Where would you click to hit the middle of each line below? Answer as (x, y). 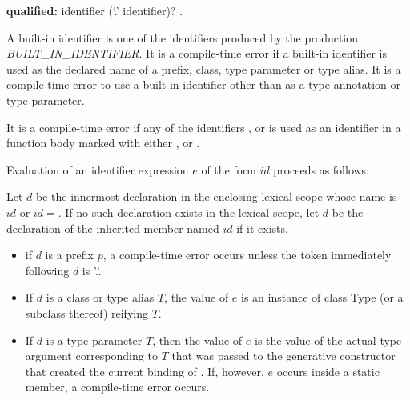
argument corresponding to (91, 356)
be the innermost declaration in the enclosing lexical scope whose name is (217, 196)
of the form (229, 169)
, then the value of (197, 340)
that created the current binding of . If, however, (145, 371)
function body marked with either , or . (103, 143)
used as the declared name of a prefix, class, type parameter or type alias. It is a (204, 68)
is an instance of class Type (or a (322, 297)
